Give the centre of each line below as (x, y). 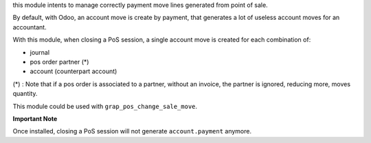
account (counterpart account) (74, 71)
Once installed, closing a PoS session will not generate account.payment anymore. (132, 131)
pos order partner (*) (59, 62)
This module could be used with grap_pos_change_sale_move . (105, 106)
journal (40, 52)
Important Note (35, 118)
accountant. (30, 27)
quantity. (25, 94)
